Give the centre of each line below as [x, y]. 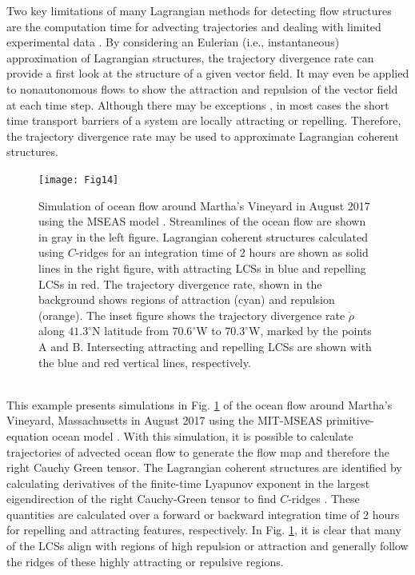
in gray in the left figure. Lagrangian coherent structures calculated [204, 236]
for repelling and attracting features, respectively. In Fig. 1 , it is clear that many [204, 530]
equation [28, 435]
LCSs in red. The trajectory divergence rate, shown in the [180, 284]
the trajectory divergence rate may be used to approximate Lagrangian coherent [203, 136]
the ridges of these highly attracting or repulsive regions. [145, 561]
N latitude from [130, 331]
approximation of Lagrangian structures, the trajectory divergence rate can [190, 57]
